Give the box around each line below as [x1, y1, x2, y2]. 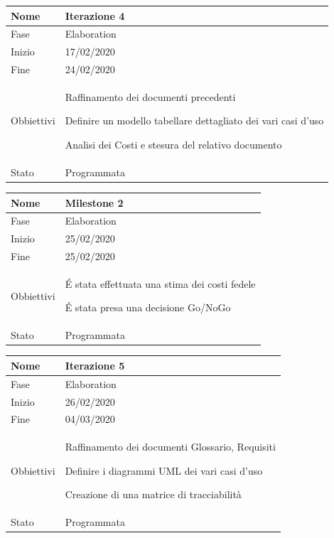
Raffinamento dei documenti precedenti [65, 89, 236, 104]
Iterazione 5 [65, 357, 125, 372]
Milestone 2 [65, 195, 124, 210]
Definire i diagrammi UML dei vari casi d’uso [65, 463, 263, 478]
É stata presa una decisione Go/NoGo [65, 300, 231, 315]
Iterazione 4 [65, 8, 125, 23]
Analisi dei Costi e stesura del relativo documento [65, 137, 282, 152]
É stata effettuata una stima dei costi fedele [65, 276, 256, 291]
